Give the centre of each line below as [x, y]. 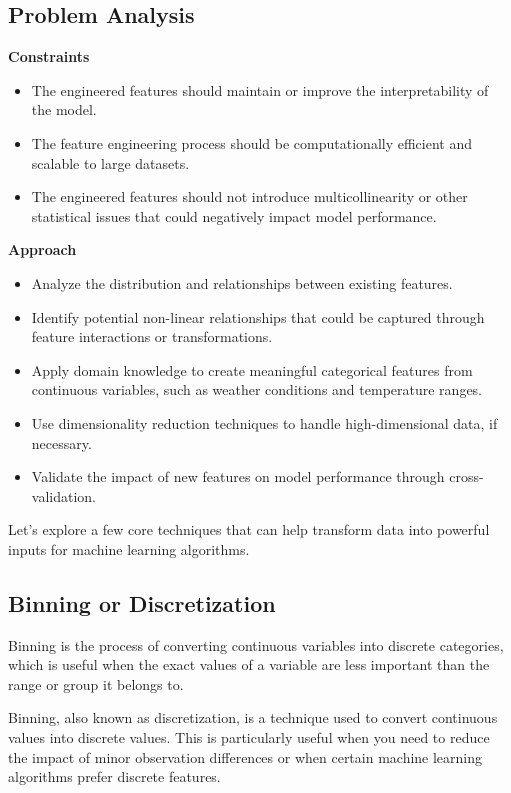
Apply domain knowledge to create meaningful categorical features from [252, 369]
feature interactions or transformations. [152, 336]
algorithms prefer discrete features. [114, 776]
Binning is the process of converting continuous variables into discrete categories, [256, 644]
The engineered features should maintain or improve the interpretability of [260, 89]
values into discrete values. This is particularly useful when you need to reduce [249, 737]
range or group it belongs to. [96, 683]
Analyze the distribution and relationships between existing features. [242, 282]
